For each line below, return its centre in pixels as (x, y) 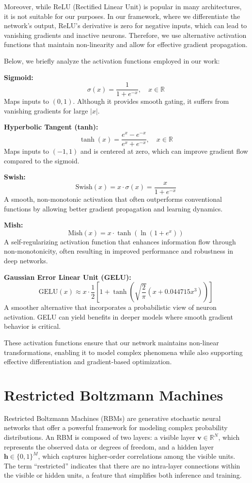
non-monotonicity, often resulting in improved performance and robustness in (119, 251)
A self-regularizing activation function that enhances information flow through (120, 241)
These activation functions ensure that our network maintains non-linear (111, 342)
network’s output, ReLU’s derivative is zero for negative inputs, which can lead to (126, 25)
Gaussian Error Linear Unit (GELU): (68, 277)
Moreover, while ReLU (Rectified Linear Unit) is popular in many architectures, (123, 6)
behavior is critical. (32, 326)
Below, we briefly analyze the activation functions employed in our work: (112, 60)
